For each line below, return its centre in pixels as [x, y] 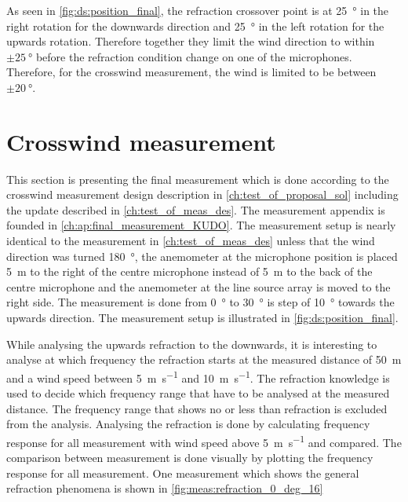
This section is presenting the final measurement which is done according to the [198, 179]
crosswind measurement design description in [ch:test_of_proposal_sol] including [202, 194]
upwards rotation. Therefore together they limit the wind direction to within [191, 41]
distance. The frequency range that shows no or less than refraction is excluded [197, 408]
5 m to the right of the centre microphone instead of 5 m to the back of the [189, 271]
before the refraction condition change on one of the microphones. [194, 56]
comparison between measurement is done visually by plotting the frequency [190, 458]
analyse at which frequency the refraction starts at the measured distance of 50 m [204, 359]
